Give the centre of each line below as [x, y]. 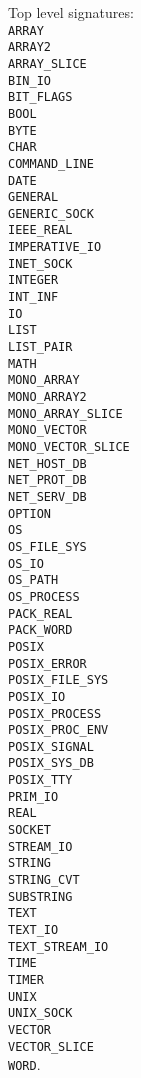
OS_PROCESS [44, 596]
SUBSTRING [40, 896]
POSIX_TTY [40, 780]
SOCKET [29, 830]
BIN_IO [29, 80]
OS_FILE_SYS [47, 546]
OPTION [29, 513]
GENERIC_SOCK [51, 213]
